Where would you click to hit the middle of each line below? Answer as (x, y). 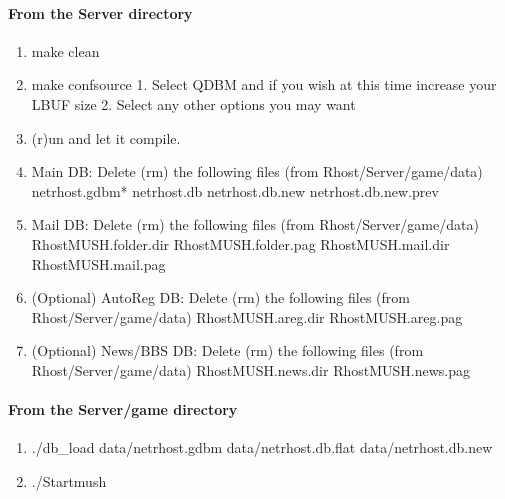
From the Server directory (100, 12)
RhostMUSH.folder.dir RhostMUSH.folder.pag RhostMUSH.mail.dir (240, 243)
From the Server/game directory (123, 409)
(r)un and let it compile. (106, 137)
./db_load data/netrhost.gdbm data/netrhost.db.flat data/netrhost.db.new (262, 447)
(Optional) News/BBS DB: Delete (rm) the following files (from (227, 350)
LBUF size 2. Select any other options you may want (193, 103)
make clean (65, 50)
